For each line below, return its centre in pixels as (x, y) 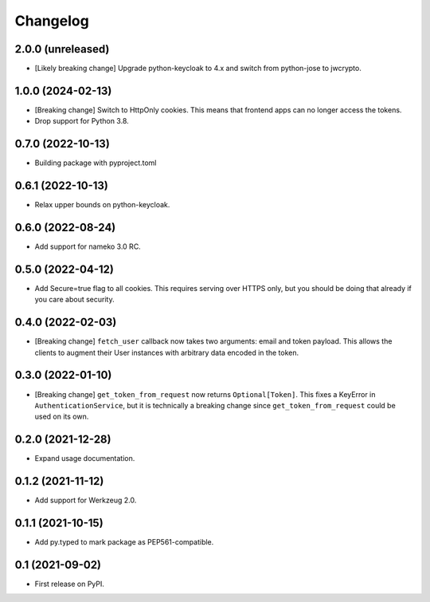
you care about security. (74, 300)
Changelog (52, 21)
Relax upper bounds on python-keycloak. (102, 205)
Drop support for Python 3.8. (82, 121)
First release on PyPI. (70, 584)
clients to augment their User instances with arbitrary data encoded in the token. (166, 352)
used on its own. (62, 417)
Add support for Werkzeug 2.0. (86, 500)
